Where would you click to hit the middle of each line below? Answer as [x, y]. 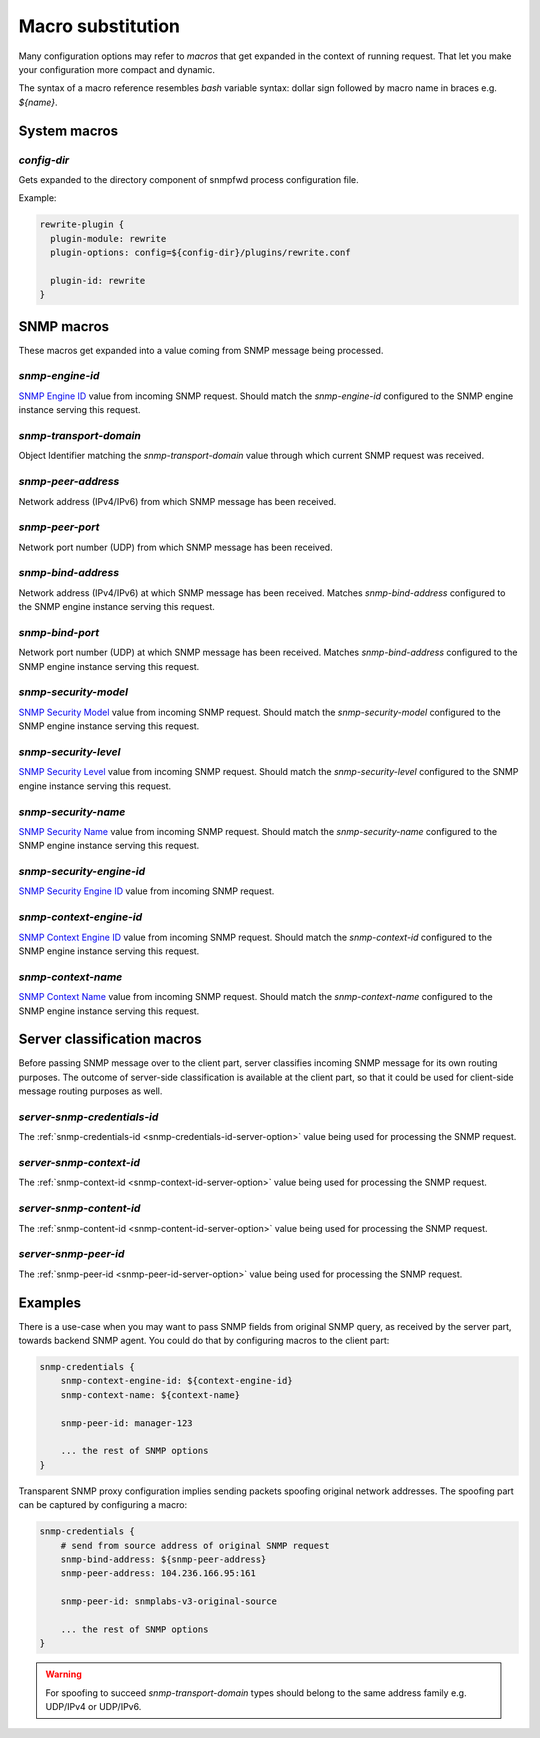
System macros [68, 130]
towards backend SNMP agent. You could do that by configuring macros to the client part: [204, 1341]
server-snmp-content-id [79, 1208]
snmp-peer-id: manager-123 [127, 1423]
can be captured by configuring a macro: [103, 1505]
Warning [63, 1674]
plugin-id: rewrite [98, 280]
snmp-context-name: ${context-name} [150, 1394]
